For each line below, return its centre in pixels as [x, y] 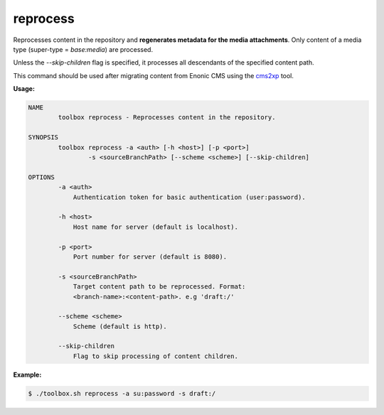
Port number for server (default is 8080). [150, 257]
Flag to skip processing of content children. [155, 356]
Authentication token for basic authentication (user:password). [189, 197]
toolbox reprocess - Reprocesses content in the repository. [167, 118]
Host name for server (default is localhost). [155, 227]
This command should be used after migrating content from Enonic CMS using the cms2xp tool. [154, 75]
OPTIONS [41, 177]
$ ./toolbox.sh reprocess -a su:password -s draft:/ [122, 393]
